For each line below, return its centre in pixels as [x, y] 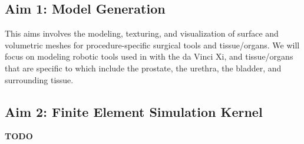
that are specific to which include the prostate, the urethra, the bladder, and [143, 68]
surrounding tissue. [39, 79]
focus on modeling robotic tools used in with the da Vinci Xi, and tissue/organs [149, 56]
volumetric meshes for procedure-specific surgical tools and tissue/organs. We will [152, 45]
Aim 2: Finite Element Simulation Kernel [134, 111]
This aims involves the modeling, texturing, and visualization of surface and [142, 33]
